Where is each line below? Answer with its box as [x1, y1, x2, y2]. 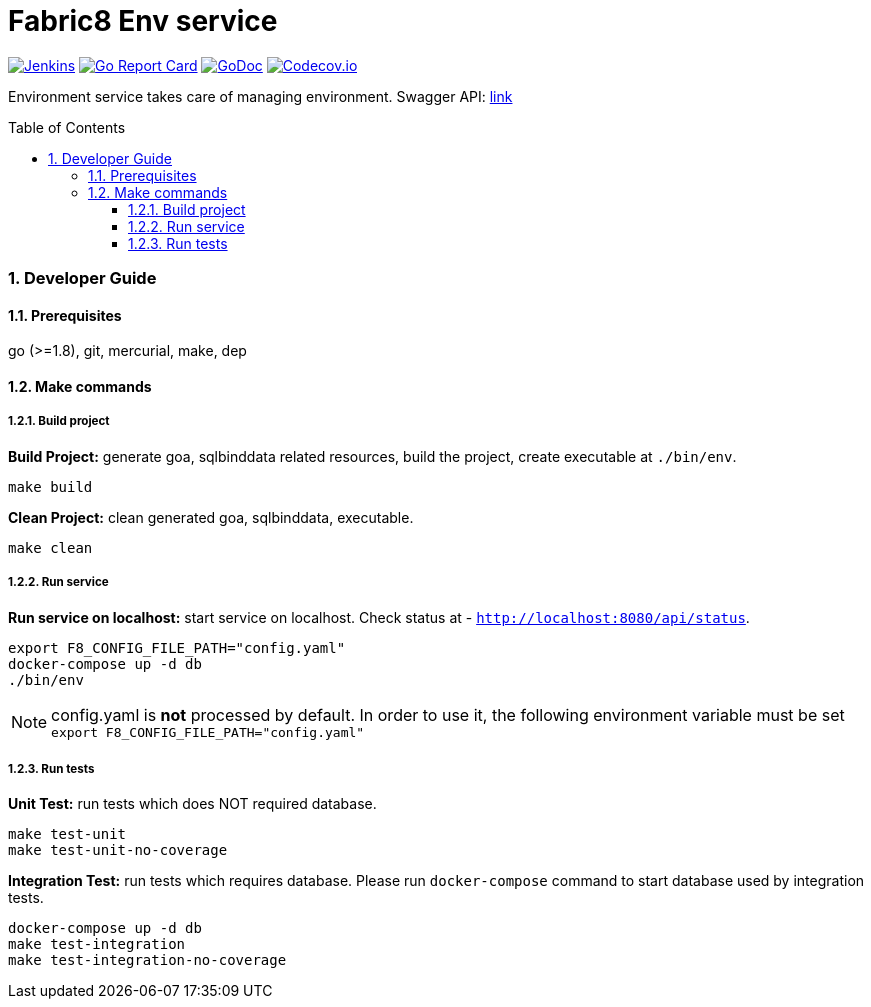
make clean [8, 539, 93, 556]
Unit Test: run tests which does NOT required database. [8, 795, 377, 813]
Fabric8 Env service [8, 4, 278, 38]
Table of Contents [8, 118, 126, 136]
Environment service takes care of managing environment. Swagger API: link [8, 87, 513, 105]
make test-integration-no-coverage [8, 952, 287, 969]
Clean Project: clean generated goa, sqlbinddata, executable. [8, 508, 414, 526]
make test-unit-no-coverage [8, 842, 228, 859]
